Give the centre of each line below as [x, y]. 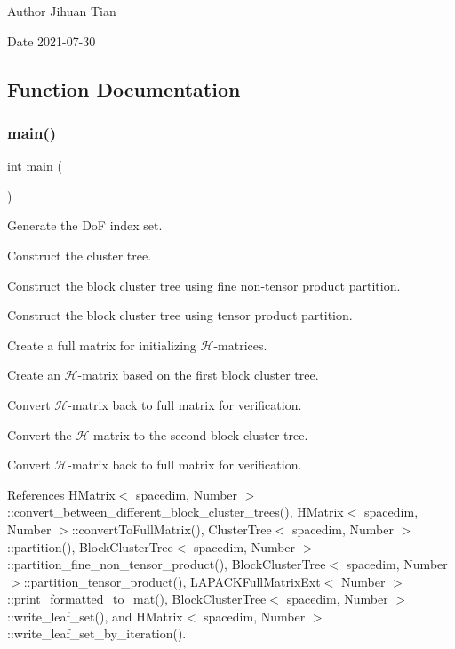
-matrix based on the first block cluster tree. [198, 375]
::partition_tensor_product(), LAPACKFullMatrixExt [172, 581]
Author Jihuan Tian [62, 11]
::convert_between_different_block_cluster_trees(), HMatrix [176, 512]
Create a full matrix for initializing [102, 345]
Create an [34, 375]
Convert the [40, 434]
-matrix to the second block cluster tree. [199, 434]
